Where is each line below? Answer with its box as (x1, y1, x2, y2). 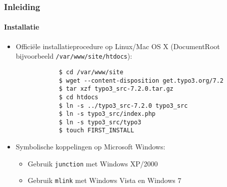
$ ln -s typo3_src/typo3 (58, 118, 141, 126)
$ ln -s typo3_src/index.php (58, 110, 155, 118)
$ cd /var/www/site (58, 68, 123, 76)
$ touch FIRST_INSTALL (58, 127, 134, 134)
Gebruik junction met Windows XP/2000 (27, 158, 158, 168)
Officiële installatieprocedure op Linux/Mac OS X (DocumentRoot (15, 41, 220, 51)
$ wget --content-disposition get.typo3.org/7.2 (58, 77, 224, 84)
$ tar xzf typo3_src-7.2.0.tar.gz (58, 85, 173, 93)
